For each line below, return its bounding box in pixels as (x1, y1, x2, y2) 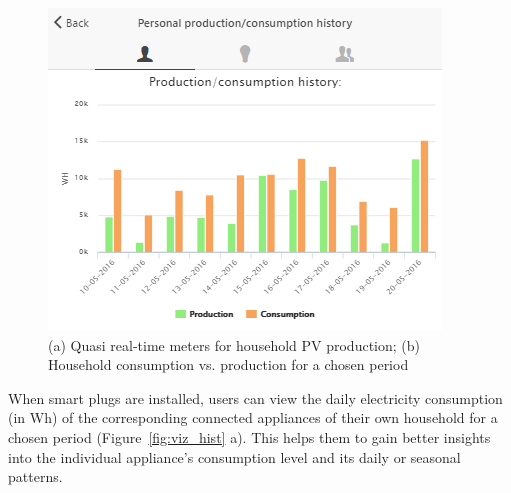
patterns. (8, 466, 63, 487)
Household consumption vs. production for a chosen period (48, 354, 409, 375)
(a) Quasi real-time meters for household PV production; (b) (48, 334, 420, 355)
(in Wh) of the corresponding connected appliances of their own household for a (8, 407, 498, 428)
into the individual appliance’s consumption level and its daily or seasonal (8, 446, 461, 467)
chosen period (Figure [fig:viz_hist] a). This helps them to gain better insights (8, 426, 491, 447)
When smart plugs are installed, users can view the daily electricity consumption (8, 387, 503, 408)
